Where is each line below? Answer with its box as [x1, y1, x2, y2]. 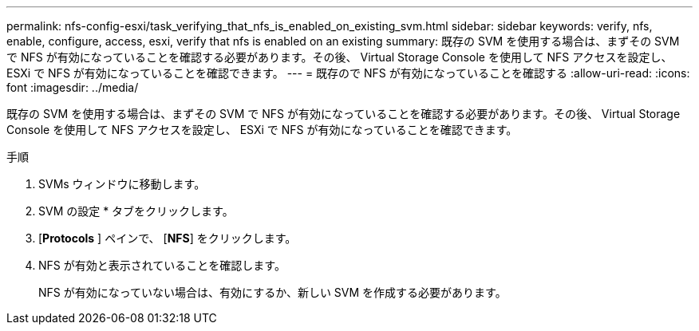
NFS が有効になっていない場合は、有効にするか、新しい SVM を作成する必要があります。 [38, 286, 507, 299]
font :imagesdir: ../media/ [6, 81, 139, 94]
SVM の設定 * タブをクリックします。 [38, 204, 234, 218]
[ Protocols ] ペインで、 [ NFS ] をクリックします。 [38, 231, 297, 245]
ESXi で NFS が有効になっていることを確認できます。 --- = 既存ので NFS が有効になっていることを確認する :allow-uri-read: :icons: [6, 66, 690, 80]
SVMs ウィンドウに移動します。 [38, 177, 206, 191]
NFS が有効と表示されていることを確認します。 [38, 258, 286, 272]
